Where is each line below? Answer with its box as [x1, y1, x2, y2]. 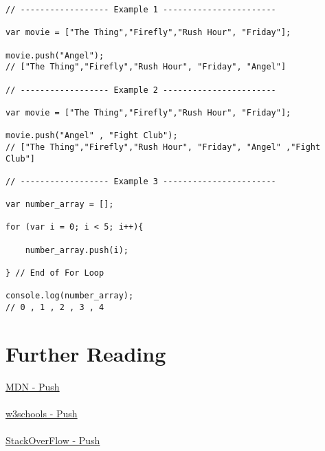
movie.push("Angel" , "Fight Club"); [5, 131, 178, 141]
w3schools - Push [5, 406, 78, 421]
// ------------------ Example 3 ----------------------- [5, 176, 276, 186]
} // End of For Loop [5, 268, 104, 278]
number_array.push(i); [25, 245, 128, 255]
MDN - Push [5, 379, 60, 393]
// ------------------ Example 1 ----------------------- [5, 5, 276, 14]
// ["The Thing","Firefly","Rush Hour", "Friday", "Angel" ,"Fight [5, 142, 321, 152]
